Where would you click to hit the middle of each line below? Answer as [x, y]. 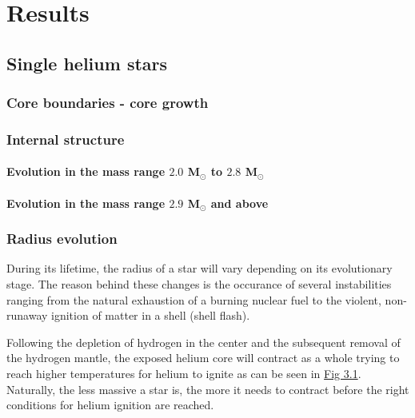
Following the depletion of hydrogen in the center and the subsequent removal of [204, 342]
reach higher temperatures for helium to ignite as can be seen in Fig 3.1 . [184, 373]
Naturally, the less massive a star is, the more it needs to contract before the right [208, 389]
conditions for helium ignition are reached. [110, 405]
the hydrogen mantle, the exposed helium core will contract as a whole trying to [203, 358]
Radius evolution [62, 239]
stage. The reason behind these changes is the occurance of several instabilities [199, 284]
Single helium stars [87, 63]
